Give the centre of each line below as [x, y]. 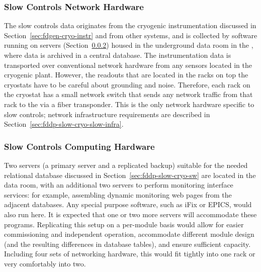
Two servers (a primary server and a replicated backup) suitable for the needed [126, 165]
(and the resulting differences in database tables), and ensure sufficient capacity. [127, 244]
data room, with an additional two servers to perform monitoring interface [119, 185]
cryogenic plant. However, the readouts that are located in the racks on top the [126, 75]
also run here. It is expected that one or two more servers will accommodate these [130, 214]
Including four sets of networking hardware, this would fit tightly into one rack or [130, 254]
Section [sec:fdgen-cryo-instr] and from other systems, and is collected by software [131, 35]
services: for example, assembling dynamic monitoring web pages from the [118, 194]
